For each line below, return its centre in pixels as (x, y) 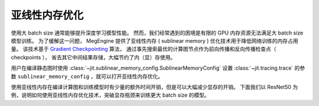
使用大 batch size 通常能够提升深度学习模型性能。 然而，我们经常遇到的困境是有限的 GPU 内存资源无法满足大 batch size (157, 33)
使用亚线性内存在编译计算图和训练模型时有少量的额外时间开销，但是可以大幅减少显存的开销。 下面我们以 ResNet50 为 (154, 87)
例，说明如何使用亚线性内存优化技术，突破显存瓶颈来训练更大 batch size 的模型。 (110, 95)
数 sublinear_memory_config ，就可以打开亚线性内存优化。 (87, 76)
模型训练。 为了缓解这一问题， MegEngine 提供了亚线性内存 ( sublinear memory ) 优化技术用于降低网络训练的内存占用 (154, 40)
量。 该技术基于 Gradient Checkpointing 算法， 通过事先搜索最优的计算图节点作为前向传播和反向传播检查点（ (144, 49)
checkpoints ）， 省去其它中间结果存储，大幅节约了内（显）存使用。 (93, 57)
